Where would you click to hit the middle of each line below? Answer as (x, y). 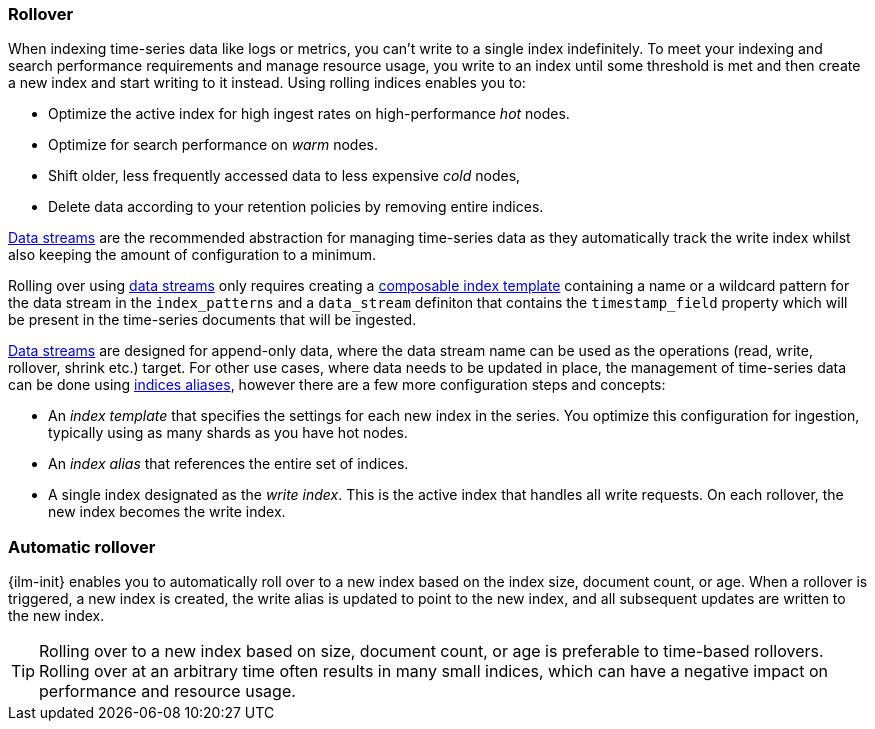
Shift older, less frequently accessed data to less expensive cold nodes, (284, 176)
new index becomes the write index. (167, 512)
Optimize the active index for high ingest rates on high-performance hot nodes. (309, 114)
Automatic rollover (82, 546)
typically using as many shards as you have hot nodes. (228, 433)
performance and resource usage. (167, 691)
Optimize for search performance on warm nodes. (213, 145)
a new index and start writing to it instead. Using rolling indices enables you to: (267, 83)
